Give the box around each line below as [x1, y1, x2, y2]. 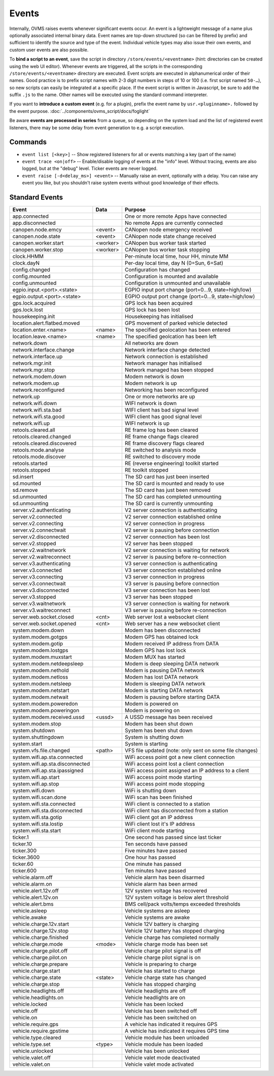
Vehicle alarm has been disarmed [124, 874, 205, 881]
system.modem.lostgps [12, 647, 68, 654]
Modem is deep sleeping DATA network [124, 660, 219, 667]
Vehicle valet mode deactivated [124, 1054, 200, 1061]
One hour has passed [124, 854, 176, 861]
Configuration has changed [124, 266, 190, 273]
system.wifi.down [12, 787, 55, 794]
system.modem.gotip [12, 640, 63, 647]
